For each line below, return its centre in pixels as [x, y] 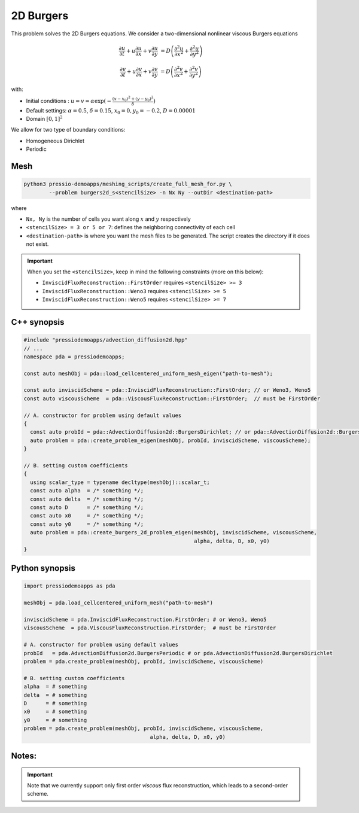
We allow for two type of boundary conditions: [68, 130]
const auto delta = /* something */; [87, 499]
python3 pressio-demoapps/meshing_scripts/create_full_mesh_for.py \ [128, 184]
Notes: [24, 756]
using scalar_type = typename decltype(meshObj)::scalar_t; [120, 482]
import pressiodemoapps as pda [70, 586]
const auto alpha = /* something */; [87, 491]
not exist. [37, 244]
